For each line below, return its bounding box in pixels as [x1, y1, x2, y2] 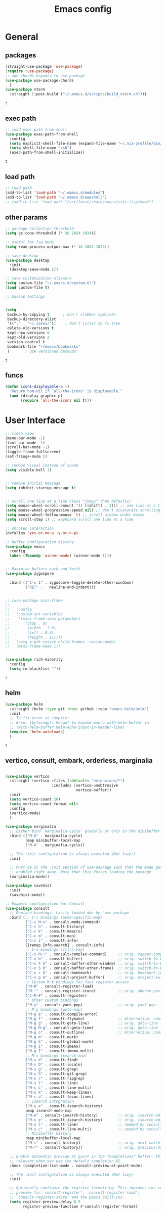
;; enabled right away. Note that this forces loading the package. [9, 870, 154, 875]
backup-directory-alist [7, 317, 56, 322]
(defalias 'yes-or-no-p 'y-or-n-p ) [5, 530, 79, 535]
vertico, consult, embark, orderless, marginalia [5, 756, 153, 765]
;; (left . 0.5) [5, 630, 54, 635]
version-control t [7, 339, 45, 344]
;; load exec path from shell [5, 127, 68, 132]
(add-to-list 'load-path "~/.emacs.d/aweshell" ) [5, 194, 107, 200]
